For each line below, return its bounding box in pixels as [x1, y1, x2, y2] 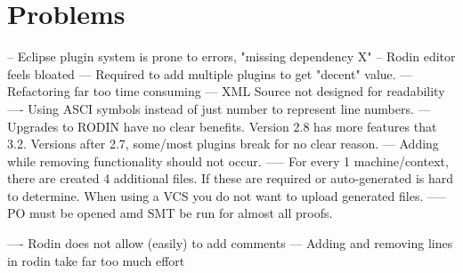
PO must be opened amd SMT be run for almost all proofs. [7, 204, 333, 222]
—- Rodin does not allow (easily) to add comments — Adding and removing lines [7, 234, 453, 253]
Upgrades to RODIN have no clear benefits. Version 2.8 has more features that [7, 116, 437, 135]
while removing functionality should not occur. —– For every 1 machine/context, [7, 151, 449, 170]
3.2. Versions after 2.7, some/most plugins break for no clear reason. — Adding [7, 134, 439, 153]
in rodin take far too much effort [7, 251, 185, 269]
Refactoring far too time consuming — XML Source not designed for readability [7, 82, 445, 100]
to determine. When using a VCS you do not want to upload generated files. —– [7, 186, 446, 205]
